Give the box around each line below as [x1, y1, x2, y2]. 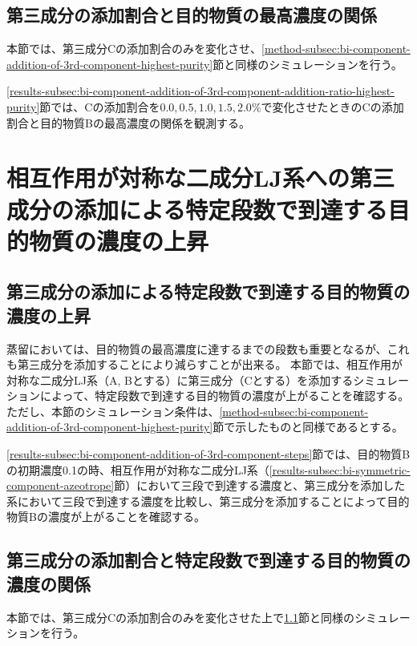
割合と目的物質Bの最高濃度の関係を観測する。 [6, 114, 250, 131]
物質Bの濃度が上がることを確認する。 [6, 508, 205, 525]
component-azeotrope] [6, 477, 115, 494]
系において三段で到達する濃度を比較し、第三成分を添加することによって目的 [6, 492, 410, 509]
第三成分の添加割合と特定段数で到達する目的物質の [6, 547, 411, 572]
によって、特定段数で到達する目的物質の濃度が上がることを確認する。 [39, 387, 410, 404]
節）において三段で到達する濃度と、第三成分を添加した [114, 477, 406, 494]
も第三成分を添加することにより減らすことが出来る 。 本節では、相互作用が [6, 356, 403, 373]
